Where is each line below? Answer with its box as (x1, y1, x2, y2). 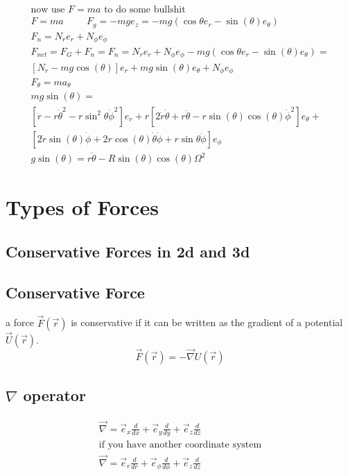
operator (23, 384, 86, 406)
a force (6, 315, 34, 330)
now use (31, 5, 65, 15)
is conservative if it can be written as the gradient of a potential (71, 315, 343, 330)
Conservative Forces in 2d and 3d (6, 240, 250, 262)
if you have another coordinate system (98, 440, 262, 450)
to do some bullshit (104, 5, 186, 15)
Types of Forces (6, 193, 159, 221)
